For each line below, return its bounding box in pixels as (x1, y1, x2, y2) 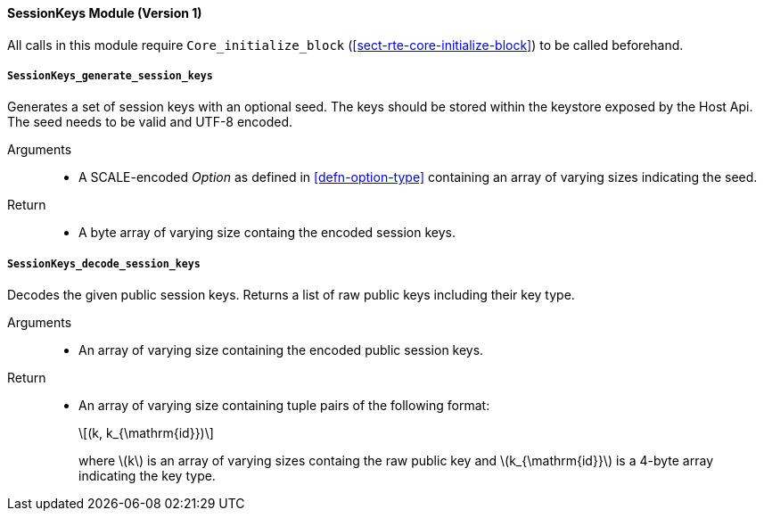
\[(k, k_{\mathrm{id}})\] (78, 425, 214, 441)
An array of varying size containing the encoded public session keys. (78, 342, 484, 358)
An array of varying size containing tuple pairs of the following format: (78, 398, 490, 414)
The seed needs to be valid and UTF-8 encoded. (7, 114, 293, 130)
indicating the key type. (78, 468, 216, 484)
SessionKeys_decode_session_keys (7, 257, 201, 270)
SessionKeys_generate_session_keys (7, 70, 213, 82)
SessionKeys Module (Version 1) (7, 5, 202, 21)
